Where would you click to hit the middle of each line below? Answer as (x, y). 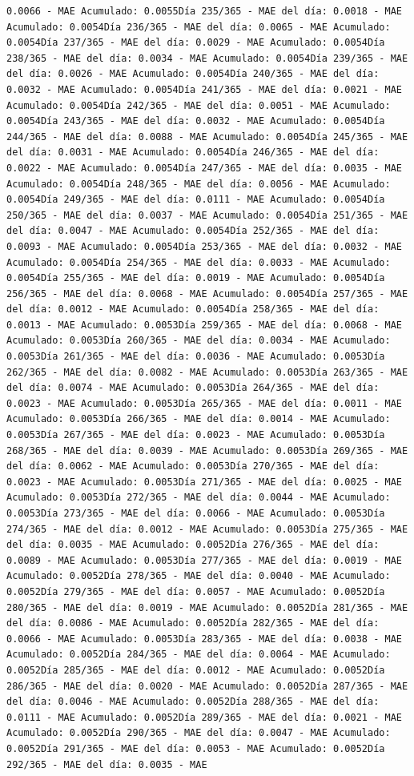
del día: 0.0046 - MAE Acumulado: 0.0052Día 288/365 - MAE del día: (193, 702)
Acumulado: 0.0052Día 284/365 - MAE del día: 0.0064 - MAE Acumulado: (199, 655)
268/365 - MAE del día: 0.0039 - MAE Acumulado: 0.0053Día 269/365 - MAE (207, 450)
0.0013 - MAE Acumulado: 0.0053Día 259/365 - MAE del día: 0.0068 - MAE (204, 325)
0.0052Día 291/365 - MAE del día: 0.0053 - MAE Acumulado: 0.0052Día (196, 748)
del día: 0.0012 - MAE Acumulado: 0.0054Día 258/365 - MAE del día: (193, 310)
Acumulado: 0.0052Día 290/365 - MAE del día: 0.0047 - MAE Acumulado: (199, 733)
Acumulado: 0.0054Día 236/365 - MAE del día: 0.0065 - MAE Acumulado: (199, 27)
